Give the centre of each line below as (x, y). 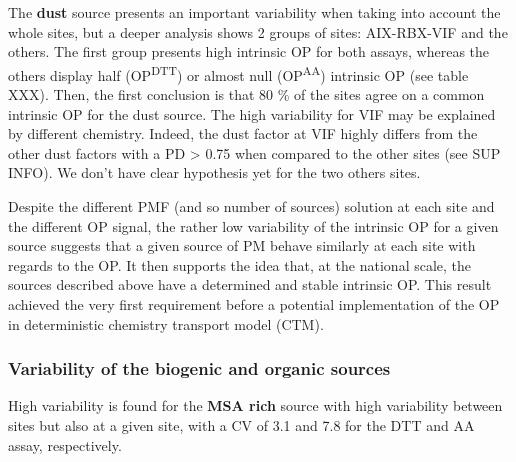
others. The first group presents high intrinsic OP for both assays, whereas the (249, 51)
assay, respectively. (65, 444)
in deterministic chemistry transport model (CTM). (166, 323)
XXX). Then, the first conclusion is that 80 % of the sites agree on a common (246, 94)
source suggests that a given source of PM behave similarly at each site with (242, 245)
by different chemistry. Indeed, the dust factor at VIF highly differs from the (243, 133)
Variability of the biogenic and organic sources (199, 368)
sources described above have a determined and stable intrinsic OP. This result (250, 284)
